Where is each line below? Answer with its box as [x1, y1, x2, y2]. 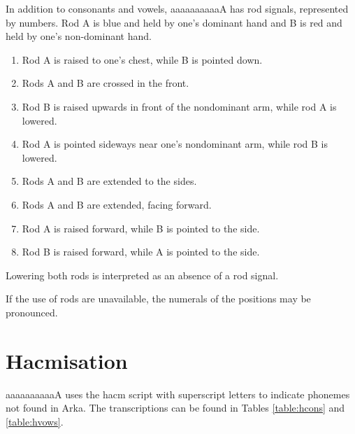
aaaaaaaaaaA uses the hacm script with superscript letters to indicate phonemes [6, 386, 350, 401]
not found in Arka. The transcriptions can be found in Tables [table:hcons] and [6, 400, 345, 415]
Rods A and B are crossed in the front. [22, 76, 189, 90]
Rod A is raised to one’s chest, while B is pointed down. [22, 52, 263, 66]
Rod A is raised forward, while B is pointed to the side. [22, 220, 260, 235]
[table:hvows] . [6, 414, 64, 428]
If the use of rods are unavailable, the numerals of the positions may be [6, 291, 311, 306]
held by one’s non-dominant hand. [6, 29, 152, 43]
